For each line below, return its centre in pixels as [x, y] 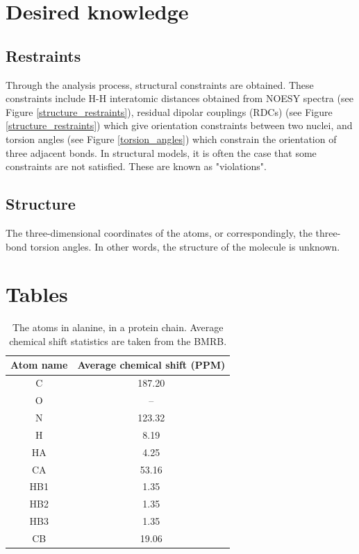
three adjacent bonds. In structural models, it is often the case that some [161, 152]
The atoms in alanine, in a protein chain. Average [118, 327]
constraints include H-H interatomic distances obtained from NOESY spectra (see [179, 98]
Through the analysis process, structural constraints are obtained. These [160, 84]
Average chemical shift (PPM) [151, 365]
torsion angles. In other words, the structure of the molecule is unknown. [185, 246]
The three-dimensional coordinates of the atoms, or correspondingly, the [159, 232]
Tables [37, 294]
